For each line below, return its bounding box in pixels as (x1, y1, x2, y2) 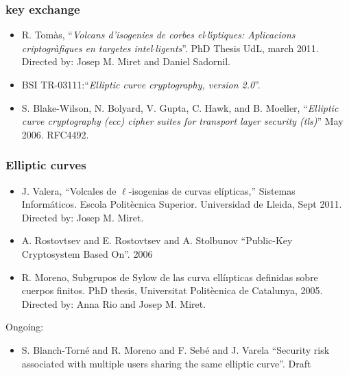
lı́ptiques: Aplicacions (206, 27, 296, 42)
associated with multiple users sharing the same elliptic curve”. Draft (21, 356, 311, 370)
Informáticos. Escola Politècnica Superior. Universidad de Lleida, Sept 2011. (21, 197, 342, 211)
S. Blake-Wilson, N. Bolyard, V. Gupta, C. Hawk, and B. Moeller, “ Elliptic (21, 100, 339, 114)
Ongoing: (5, 319, 44, 334)
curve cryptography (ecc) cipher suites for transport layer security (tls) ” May (21, 114, 344, 128)
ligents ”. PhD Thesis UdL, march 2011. (155, 40, 319, 55)
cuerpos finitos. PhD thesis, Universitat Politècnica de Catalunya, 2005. (21, 283, 323, 298)
